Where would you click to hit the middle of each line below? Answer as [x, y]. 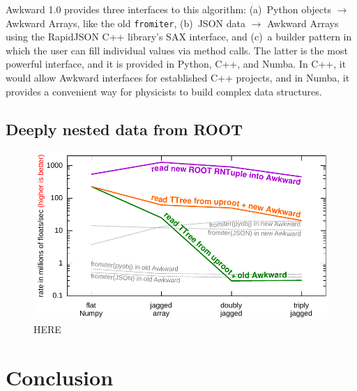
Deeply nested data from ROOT [124, 129]
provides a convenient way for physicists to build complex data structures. [164, 91]
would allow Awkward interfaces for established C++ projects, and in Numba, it [178, 78]
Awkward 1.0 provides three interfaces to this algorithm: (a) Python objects [168, 9]
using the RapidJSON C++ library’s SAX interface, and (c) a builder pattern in [179, 37]
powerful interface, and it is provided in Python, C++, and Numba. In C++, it [176, 64]
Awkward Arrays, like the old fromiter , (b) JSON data [126, 23]
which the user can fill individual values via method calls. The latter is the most [177, 50]
